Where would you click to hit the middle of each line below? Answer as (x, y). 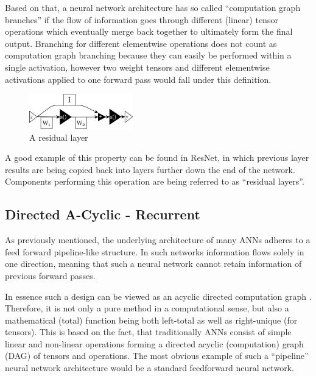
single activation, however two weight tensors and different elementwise (137, 67)
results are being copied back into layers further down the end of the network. (150, 169)
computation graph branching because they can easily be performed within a (148, 55)
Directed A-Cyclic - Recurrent (103, 214)
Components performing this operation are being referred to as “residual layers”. (155, 181)
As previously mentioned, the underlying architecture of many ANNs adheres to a (158, 240)
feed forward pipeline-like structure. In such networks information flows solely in (155, 251)
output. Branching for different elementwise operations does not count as (141, 43)
